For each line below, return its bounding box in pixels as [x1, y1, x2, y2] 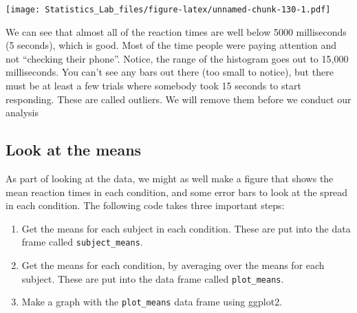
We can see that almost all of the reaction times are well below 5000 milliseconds [6, 24, 347, 39]
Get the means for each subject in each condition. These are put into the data [21, 221, 351, 235]
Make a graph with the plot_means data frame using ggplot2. [21, 294, 283, 309]
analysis [6, 105, 39, 120]
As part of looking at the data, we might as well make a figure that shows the [6, 171, 334, 186]
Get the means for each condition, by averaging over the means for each [21, 258, 325, 272]
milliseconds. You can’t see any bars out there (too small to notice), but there [6, 65, 334, 79]
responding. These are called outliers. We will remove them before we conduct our [6, 91, 351, 106]
